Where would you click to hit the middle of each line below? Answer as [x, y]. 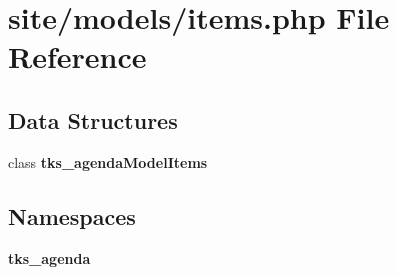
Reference [77, 56]
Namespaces [72, 215]
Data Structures [93, 119]
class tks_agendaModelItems [108, 161]
